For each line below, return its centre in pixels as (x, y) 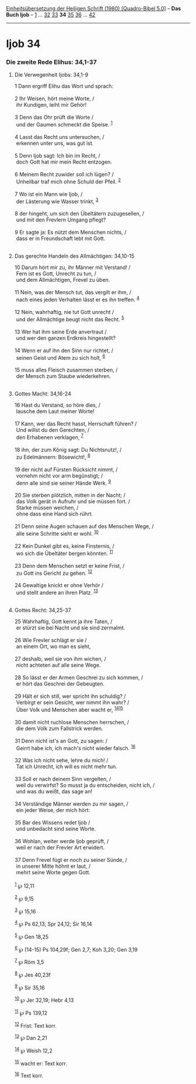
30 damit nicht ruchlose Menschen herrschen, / (72, 722)
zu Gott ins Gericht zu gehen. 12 (54, 572)
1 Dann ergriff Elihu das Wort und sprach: (64, 86)
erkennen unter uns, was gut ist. (55, 144)
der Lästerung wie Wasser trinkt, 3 (57, 200)
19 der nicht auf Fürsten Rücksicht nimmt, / (66, 469)
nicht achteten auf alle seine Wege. (58, 665)
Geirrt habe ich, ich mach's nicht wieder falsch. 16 (76, 748)
